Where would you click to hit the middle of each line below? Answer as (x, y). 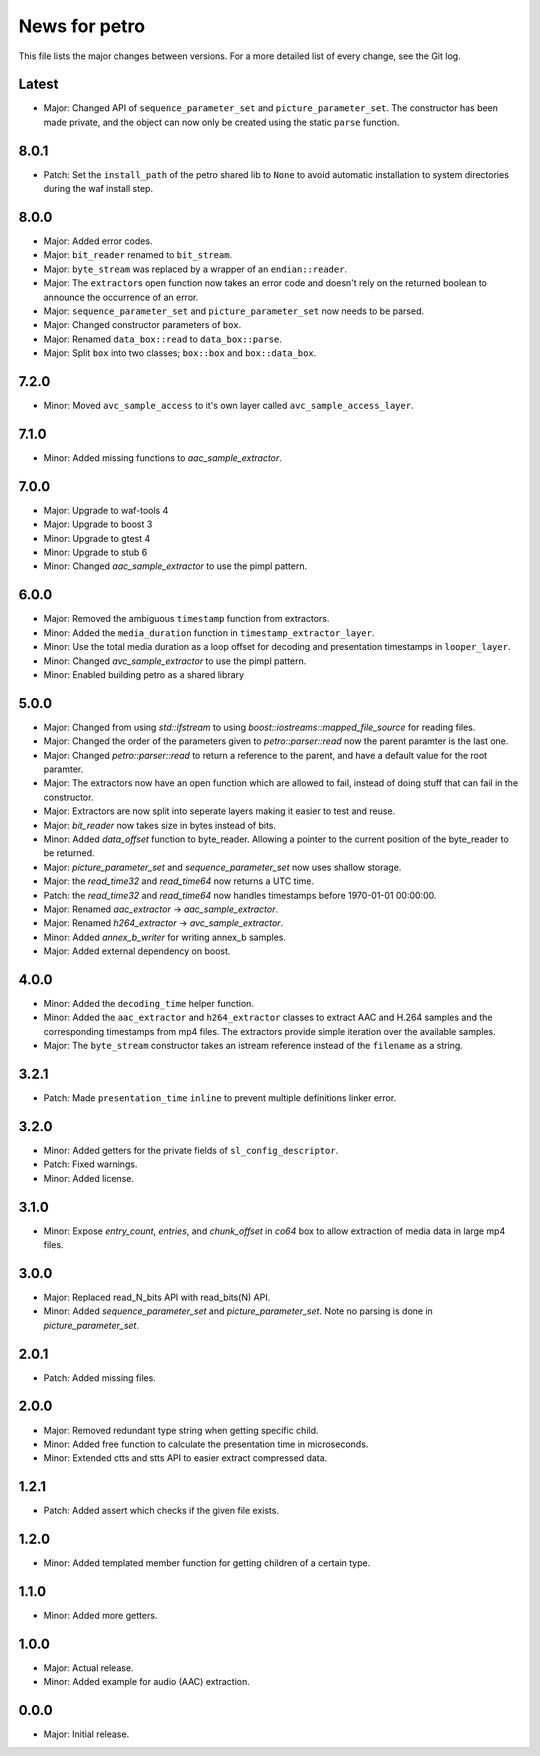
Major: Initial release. (86, 1734)
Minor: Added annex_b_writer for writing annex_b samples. (165, 937)
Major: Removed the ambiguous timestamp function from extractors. (186, 619)
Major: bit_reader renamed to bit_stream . (138, 255)
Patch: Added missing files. (100, 1377)
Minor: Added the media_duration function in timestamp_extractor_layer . (209, 632)
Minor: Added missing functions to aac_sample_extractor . (162, 457)
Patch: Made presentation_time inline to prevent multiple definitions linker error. (220, 1098)
